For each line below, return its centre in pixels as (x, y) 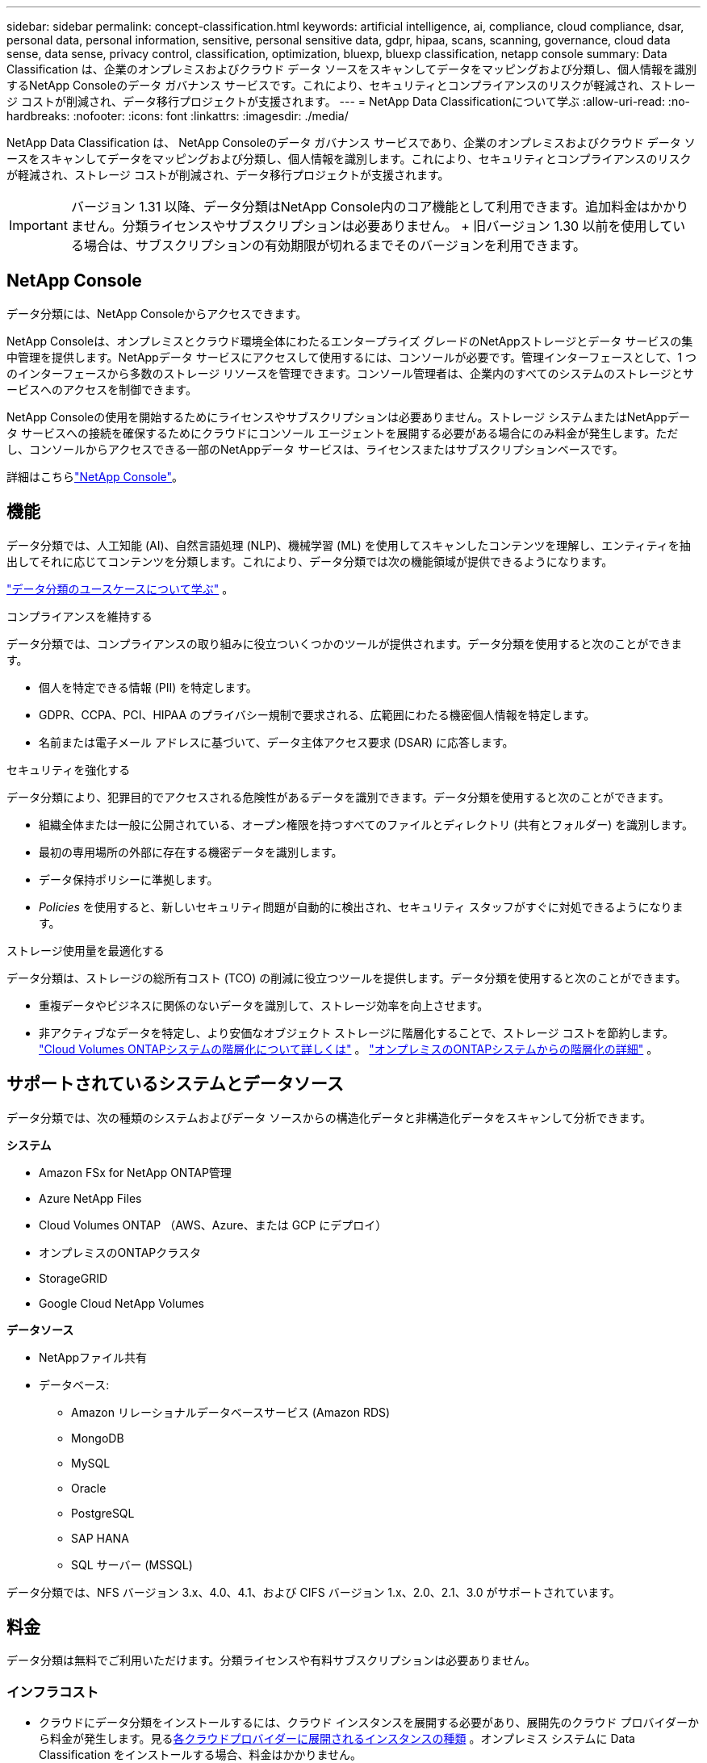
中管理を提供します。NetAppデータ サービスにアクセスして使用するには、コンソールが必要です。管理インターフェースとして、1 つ (352, 357)
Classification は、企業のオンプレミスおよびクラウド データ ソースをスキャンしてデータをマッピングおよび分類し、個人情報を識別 (352, 69)
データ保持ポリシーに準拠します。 (129, 879)
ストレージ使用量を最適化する (86, 950)
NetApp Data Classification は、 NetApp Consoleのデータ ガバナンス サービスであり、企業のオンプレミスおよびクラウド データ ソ (351, 142)
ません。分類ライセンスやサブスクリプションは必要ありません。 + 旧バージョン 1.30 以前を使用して (372, 226)
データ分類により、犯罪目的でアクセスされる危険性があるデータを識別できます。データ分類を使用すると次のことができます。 (338, 797)
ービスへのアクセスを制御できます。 (102, 389)
